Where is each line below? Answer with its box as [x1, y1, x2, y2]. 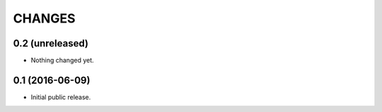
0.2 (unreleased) [13, 37, 88, 49]
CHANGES [13, 11, 76, 26]
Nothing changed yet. [30, 56, 95, 65]
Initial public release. [30, 92, 91, 101]
